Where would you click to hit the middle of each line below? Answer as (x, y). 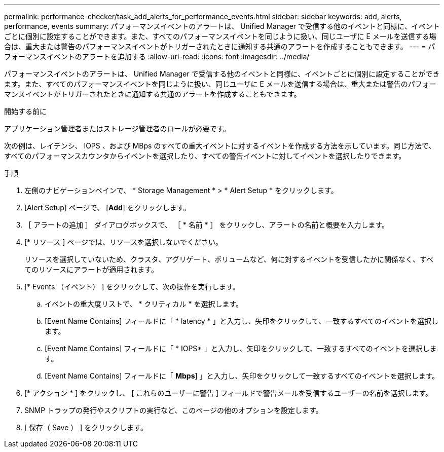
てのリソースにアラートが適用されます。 (91, 269)
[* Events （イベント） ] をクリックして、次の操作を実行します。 (132, 287)
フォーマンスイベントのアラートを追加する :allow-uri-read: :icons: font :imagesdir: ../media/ (157, 56)
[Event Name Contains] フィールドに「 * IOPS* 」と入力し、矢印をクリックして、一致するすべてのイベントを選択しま (241, 348)
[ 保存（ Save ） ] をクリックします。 (86, 427)
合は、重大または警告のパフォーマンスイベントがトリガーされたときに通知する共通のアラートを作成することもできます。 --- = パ (220, 46)
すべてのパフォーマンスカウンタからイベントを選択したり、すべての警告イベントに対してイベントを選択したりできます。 (205, 156)
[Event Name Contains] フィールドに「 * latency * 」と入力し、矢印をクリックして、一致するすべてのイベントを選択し (242, 321)
